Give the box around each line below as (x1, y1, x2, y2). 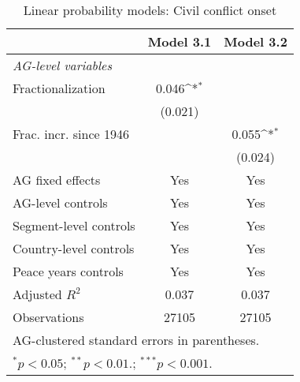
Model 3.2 (224, 32, 287, 51)
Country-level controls (13, 239, 135, 257)
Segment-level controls (13, 216, 135, 234)
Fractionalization (13, 79, 106, 97)
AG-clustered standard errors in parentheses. (13, 331, 260, 349)
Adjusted (13, 285, 62, 303)
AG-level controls (13, 193, 108, 212)
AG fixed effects (13, 170, 101, 189)
